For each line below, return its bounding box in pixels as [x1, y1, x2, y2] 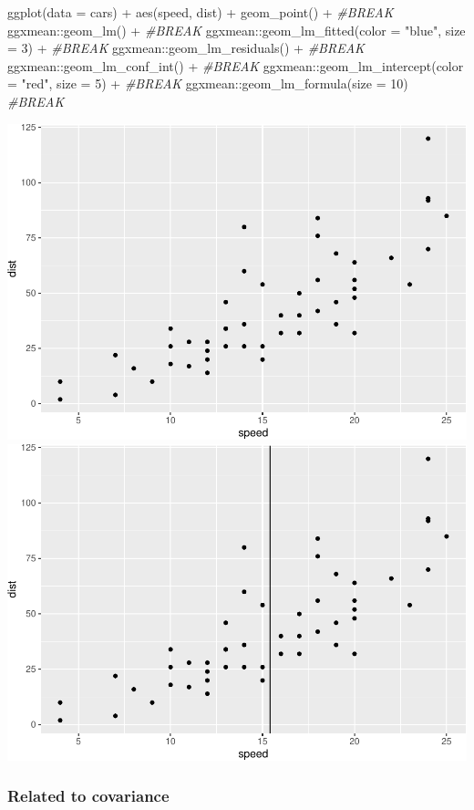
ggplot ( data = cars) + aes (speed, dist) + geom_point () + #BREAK [7, 3, 394, 21]
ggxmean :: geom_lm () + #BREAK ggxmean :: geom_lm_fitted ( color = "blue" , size [7, 20, 466, 39]
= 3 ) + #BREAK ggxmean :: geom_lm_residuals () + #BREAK [7, 38, 365, 57]
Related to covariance [7, 784, 170, 807]
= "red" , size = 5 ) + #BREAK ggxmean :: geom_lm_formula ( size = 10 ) [7, 74, 408, 93]
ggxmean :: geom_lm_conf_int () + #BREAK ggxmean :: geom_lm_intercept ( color [7, 56, 464, 75]
